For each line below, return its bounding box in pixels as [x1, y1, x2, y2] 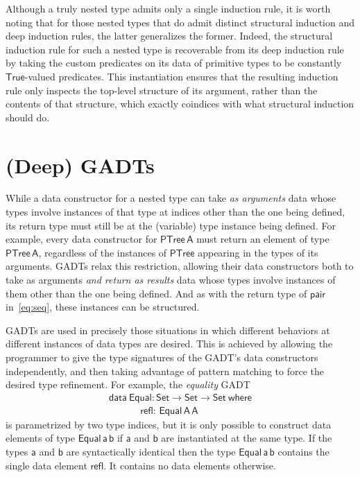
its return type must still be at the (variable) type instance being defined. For [6, 218, 336, 232]
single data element [6, 458, 87, 472]
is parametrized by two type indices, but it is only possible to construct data [6, 417, 332, 431]
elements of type [6, 431, 76, 445]
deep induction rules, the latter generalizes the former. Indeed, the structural [6, 28, 333, 43]
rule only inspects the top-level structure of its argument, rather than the [6, 83, 318, 97]
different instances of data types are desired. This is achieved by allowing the [6, 336, 333, 351]
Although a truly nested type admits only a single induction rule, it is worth [6, 1, 331, 15]
